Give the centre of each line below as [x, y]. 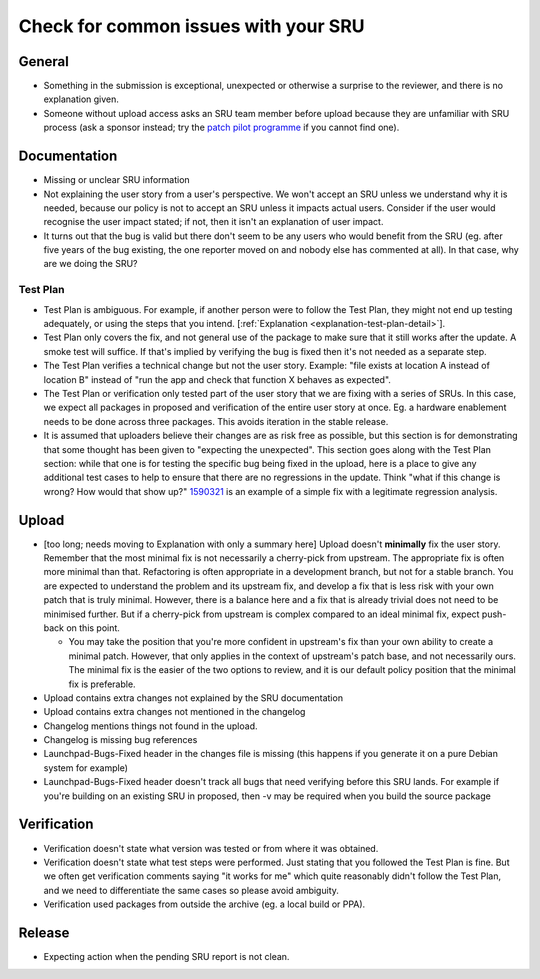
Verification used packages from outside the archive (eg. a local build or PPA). [204, 904]
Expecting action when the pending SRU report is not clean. [166, 957]
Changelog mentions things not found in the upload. [150, 726]
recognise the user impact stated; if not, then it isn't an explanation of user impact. [213, 222]
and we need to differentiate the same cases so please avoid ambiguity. [191, 890]
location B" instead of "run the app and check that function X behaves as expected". [217, 379]
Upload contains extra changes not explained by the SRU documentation [193, 697]
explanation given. [81, 99]
